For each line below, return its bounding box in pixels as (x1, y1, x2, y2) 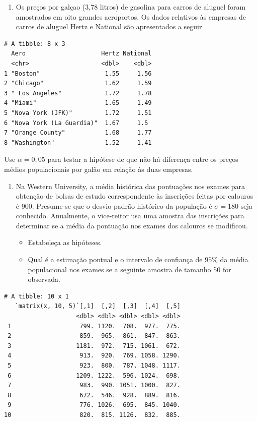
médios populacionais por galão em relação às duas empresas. (4, 163, 193, 174)
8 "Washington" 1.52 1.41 (4, 139, 152, 146)
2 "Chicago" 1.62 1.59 (4, 80, 152, 87)
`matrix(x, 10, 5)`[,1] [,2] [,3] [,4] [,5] (15, 303, 181, 310)
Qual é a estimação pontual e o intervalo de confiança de (28, 254, 203, 265)
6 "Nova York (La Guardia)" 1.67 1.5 (4, 119, 148, 127)
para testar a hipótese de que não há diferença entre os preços (47, 154, 238, 164)
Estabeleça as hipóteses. (28, 237, 102, 248)
